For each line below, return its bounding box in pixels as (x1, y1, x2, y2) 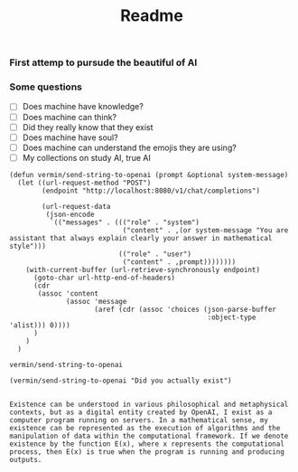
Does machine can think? (22, 111, 117, 122)
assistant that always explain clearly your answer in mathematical (9, 233, 273, 242)
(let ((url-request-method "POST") (17, 178, 152, 187)
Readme (120, 5, 183, 26)
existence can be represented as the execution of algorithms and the (9, 423, 281, 432)
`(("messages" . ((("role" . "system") (49, 218, 200, 227)
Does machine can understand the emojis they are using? (22, 142, 237, 153)
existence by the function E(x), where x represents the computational (9, 439, 284, 448)
